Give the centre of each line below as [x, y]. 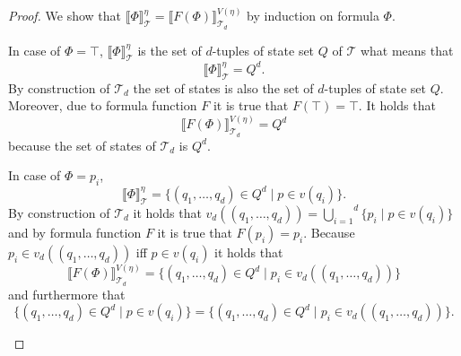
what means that [407, 50]
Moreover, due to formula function [103, 105]
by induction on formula [313, 16]
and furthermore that [67, 294]
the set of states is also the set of [223, 87]
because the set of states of [82, 145]
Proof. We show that [65, 16]
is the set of [170, 50]
